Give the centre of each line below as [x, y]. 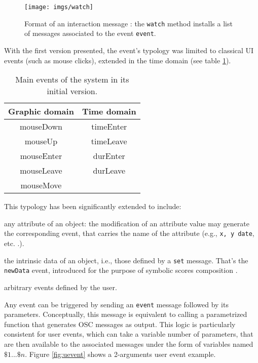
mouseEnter [41, 156]
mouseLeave [41, 171]
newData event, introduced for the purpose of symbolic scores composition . [121, 270]
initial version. [72, 91]
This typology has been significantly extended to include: [93, 206]
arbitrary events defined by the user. [61, 287]
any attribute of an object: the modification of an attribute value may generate [127, 223]
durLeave [109, 171]
